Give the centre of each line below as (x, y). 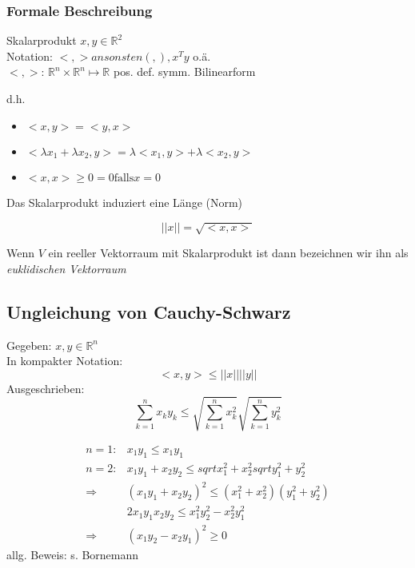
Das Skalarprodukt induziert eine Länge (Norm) (125, 203)
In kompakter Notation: (65, 361)
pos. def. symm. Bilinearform (184, 71)
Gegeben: (29, 345)
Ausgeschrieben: (46, 388)
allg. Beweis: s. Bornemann (73, 554)
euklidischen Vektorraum (66, 268)
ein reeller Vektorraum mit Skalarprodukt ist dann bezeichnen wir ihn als (228, 253)
